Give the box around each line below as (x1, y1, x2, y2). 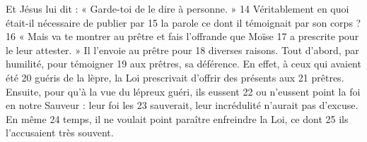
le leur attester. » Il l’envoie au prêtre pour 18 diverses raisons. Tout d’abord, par (6, 42, 359, 57)
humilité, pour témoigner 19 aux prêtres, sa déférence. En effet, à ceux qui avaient (6, 56, 361, 71)
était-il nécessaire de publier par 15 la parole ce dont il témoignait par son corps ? (6, 15, 361, 30)
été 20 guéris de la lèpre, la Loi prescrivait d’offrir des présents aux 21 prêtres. (6, 70, 344, 84)
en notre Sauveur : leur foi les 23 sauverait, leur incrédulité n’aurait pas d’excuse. (6, 98, 359, 112)
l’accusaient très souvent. (6, 125, 114, 140)
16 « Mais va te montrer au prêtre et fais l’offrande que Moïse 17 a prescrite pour (6, 29, 359, 44)
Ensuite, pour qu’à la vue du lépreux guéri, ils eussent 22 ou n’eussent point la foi (6, 84, 361, 98)
